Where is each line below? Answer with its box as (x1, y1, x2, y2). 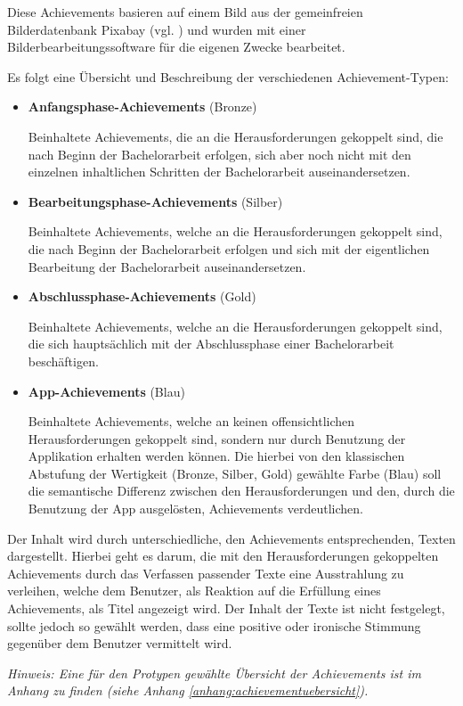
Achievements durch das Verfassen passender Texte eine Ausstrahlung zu (7, 563, 404, 582)
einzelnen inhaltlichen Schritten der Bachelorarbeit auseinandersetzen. (28, 162, 410, 181)
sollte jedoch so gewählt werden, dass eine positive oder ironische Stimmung (7, 616, 421, 635)
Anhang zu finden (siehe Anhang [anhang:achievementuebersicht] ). (7, 681, 369, 700)
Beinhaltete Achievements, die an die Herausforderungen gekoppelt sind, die (28, 127, 443, 145)
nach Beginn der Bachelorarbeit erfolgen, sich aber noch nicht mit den (28, 144, 411, 163)
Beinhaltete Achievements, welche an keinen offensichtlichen (28, 412, 355, 431)
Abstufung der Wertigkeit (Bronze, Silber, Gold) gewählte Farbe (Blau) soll (28, 464, 442, 482)
